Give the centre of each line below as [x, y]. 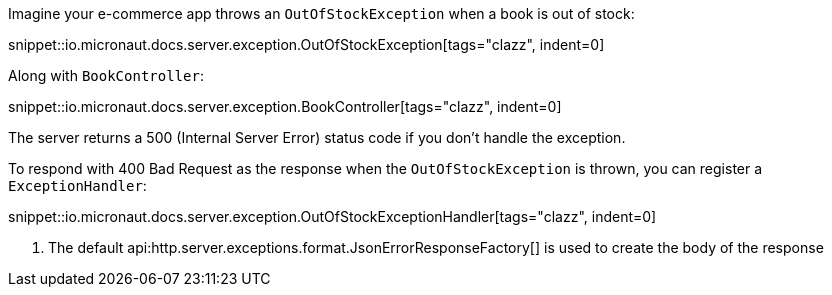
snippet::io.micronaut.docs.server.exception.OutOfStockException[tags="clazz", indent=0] [306, 44]
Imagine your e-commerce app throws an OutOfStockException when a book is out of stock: [321, 13]
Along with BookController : [106, 75]
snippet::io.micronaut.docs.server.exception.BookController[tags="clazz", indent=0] [285, 106]
